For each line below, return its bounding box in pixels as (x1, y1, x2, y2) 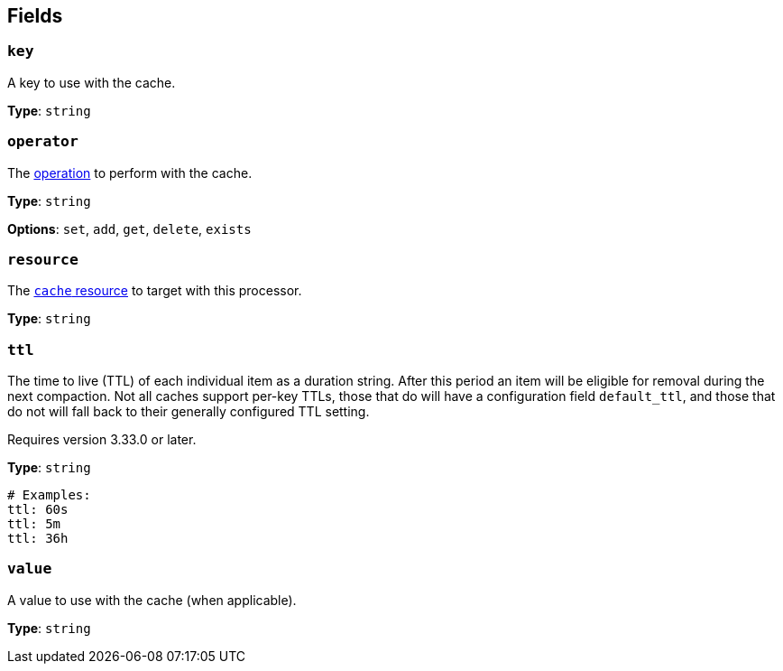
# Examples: (7, 488, 91, 503)
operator (7, 133, 78, 151)
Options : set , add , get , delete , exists (7, 220, 252, 237)
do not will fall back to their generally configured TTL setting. (7, 404, 370, 420)
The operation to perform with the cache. (7, 164, 253, 181)
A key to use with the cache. (7, 74, 176, 90)
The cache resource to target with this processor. (7, 283, 302, 299)
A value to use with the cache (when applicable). (7, 592, 297, 608)
